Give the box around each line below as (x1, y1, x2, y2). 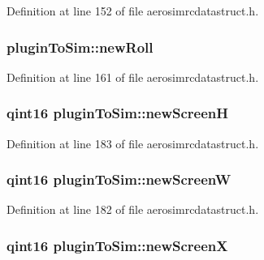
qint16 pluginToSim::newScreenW (6, 169, 232, 190)
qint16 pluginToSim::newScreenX (6, 235, 228, 255)
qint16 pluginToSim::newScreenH (6, 103, 229, 123)
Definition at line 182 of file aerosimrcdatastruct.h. (6, 201, 259, 218)
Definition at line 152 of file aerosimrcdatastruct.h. (6, 2, 259, 19)
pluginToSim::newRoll (6, 36, 154, 57)
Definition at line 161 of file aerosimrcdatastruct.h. (6, 68, 259, 85)
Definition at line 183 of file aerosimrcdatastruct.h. (6, 134, 259, 151)
